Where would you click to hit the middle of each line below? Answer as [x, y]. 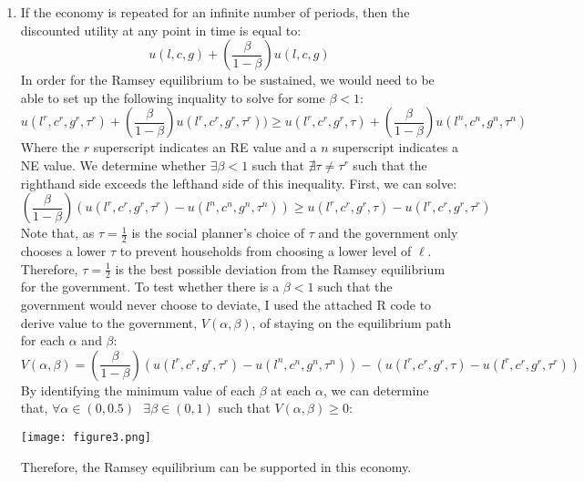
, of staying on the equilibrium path [352, 322]
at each [291, 390]
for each [43, 340]
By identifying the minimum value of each [138, 390]
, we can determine [376, 390]
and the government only [388, 233]
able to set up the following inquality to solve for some [173, 97]
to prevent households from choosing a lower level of [266, 250]
